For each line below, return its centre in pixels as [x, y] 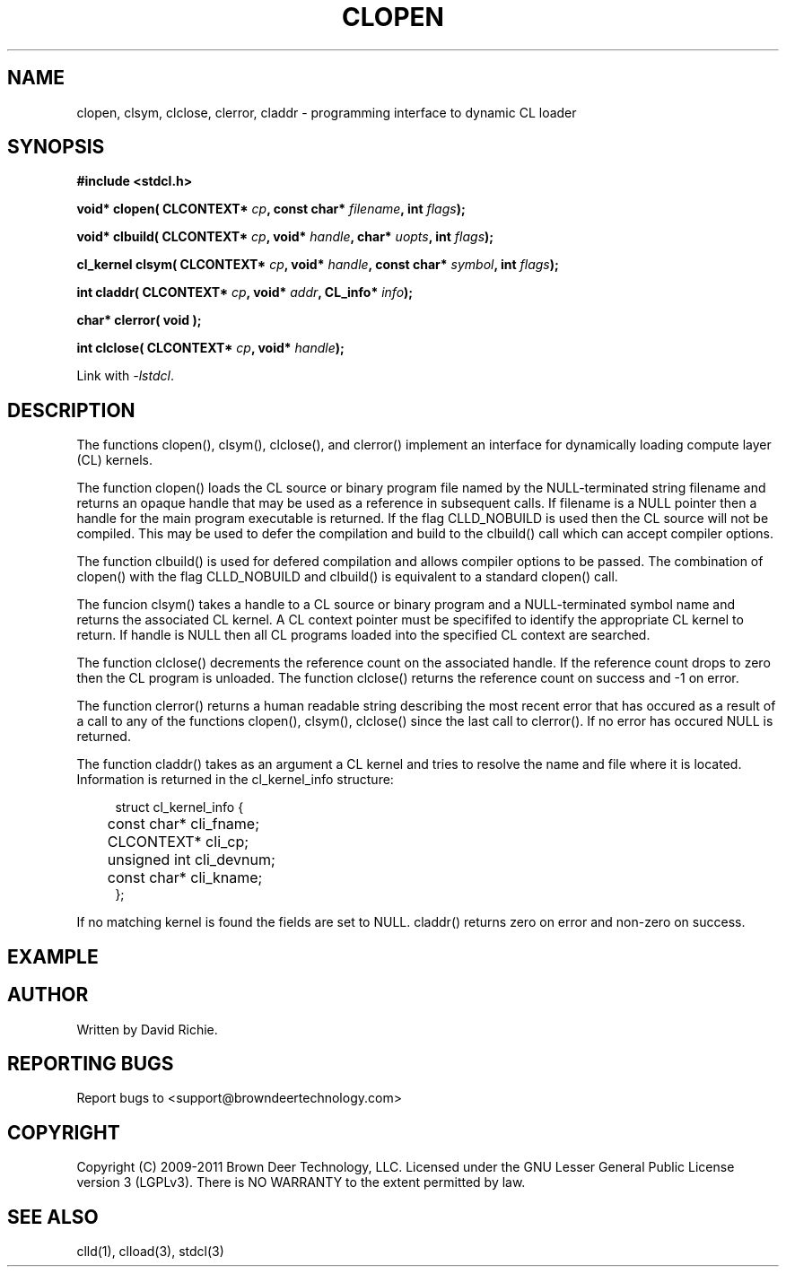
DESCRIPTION [71, 410]
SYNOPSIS [56, 147]
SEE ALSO [53, 1217]
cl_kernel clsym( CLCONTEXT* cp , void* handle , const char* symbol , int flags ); [318, 265]
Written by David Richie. [147, 1029]
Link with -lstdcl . [125, 376]
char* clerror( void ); [139, 320]
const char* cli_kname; [185, 878]
